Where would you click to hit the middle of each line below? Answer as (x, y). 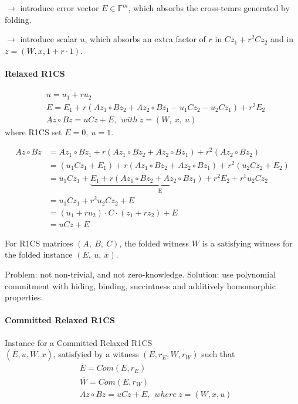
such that (218, 354)
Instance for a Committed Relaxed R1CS (79, 342)
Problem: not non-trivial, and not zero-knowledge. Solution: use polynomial (140, 274)
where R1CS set (33, 131)
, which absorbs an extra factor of (145, 39)
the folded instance (39, 254)
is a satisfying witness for (247, 243)
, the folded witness (154, 243)
